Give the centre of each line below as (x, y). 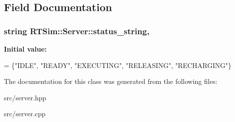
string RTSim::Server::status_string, (77, 31)
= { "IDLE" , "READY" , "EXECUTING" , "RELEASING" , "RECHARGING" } (118, 65)
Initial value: (25, 49)
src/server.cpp (25, 114)
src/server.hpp (25, 97)
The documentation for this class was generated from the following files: (111, 81)
